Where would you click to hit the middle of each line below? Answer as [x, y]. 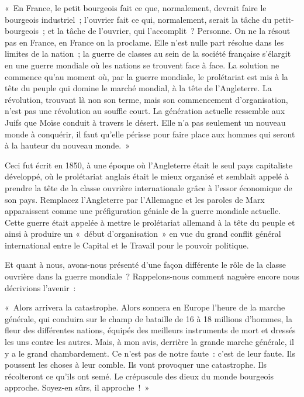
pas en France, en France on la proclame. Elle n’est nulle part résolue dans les [144, 42]
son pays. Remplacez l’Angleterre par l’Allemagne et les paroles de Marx [135, 199]
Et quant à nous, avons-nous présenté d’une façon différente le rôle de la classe [146, 265]
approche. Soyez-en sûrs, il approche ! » [77, 387]
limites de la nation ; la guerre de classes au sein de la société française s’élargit [148, 53]
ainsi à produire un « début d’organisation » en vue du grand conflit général [143, 234]
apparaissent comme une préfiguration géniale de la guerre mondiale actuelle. [143, 211]
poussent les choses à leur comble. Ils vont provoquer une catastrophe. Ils [136, 365]
